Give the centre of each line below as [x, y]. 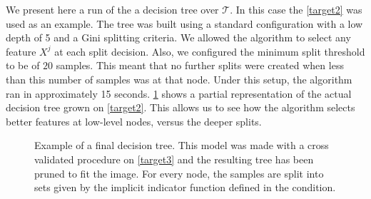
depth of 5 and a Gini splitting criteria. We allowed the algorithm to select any [178, 37]
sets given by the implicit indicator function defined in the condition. [185, 187]
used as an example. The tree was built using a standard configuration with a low [184, 23]
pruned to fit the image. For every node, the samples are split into [179, 173]
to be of [23, 65]
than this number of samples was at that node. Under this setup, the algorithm [179, 79]
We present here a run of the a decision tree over [112, 9]
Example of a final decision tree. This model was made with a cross [182, 145]
